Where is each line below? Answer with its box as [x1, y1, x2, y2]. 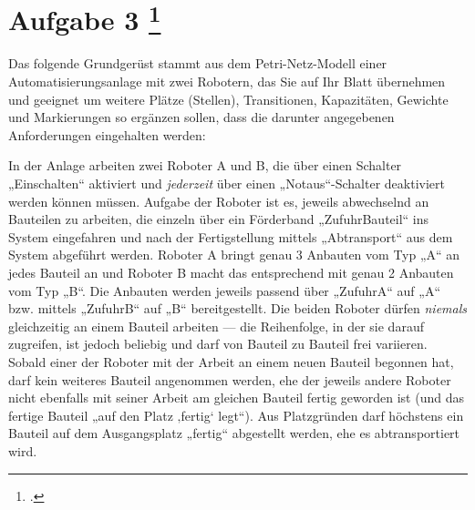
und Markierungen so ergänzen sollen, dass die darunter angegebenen [8, 107, 395, 127]
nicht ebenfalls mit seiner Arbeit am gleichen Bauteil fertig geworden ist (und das [8, 388, 464, 407]
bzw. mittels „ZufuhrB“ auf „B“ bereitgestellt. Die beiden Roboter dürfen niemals [8, 299, 468, 318]
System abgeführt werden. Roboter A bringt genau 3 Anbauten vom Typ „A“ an [8, 245, 460, 264]
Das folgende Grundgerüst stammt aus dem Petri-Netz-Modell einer [8, 54, 387, 73]
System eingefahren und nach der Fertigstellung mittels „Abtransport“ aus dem [8, 227, 453, 246]
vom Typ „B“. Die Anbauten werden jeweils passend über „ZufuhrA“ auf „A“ [8, 280, 440, 300]
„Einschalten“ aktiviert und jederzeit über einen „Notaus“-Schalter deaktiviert [8, 174, 445, 193]
